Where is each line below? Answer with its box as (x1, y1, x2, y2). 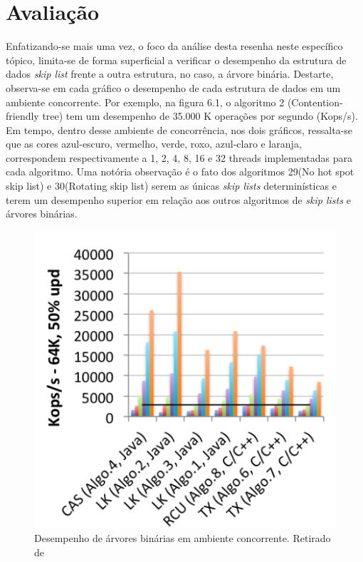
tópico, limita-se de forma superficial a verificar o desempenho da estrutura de (6, 52, 347, 67)
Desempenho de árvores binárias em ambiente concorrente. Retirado (34, 531, 331, 546)
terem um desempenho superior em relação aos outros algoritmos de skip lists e (6, 192, 351, 207)
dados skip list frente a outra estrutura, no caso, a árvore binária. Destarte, (6, 66, 334, 81)
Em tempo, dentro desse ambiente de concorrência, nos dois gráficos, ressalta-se (6, 122, 353, 137)
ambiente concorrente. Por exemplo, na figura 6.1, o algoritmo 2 (6, 94, 285, 109)
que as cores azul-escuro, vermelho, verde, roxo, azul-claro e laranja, (6, 136, 302, 151)
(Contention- (287, 94, 343, 109)
